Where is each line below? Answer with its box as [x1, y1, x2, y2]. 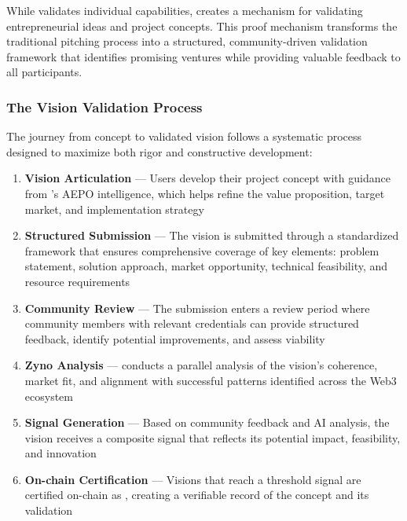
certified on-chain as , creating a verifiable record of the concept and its [24, 486, 369, 503]
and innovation [24, 445, 97, 461]
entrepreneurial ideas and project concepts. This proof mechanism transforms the [6, 17, 398, 34]
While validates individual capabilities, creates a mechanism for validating [6, 2, 363, 18]
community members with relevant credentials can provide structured [24, 315, 359, 332]
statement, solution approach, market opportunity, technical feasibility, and [24, 258, 388, 274]
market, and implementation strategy [24, 200, 204, 217]
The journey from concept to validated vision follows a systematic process [6, 128, 362, 145]
